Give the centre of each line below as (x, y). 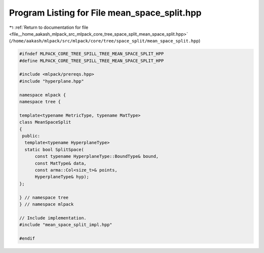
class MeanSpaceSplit (45, 122)
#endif (27, 238)
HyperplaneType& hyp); (62, 177)
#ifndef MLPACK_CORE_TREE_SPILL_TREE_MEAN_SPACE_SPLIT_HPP (91, 54)
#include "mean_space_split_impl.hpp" (66, 225)
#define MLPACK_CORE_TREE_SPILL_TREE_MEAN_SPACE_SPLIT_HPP (91, 61)
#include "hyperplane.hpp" (52, 81)
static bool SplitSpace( (54, 149)
